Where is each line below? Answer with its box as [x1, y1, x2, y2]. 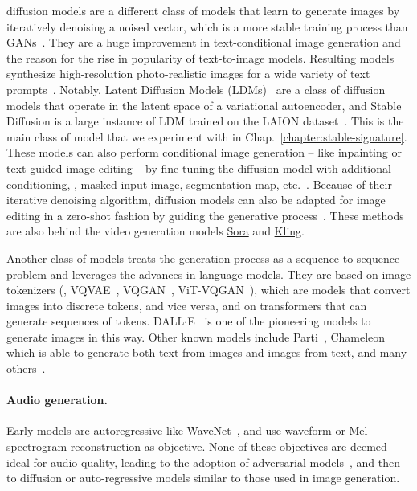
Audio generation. [6, 391, 108, 408]
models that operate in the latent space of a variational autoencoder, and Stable [6, 96, 402, 113]
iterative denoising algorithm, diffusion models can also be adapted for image [6, 191, 386, 208]
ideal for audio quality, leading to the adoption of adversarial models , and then [6, 453, 400, 470]
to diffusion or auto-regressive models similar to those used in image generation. [6, 469, 400, 486]
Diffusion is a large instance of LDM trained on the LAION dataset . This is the [6, 113, 404, 129]
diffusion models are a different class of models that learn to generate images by [6, 2, 400, 18]
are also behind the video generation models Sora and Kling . [6, 223, 305, 239]
